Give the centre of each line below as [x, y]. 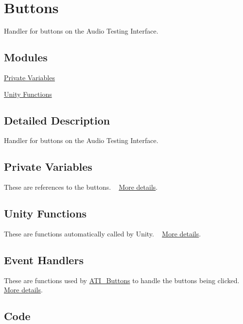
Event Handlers [44, 260]
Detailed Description [57, 120]
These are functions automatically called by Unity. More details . [103, 233]
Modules [26, 57]
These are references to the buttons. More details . [81, 187]
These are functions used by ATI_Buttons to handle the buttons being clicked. [122, 280]
